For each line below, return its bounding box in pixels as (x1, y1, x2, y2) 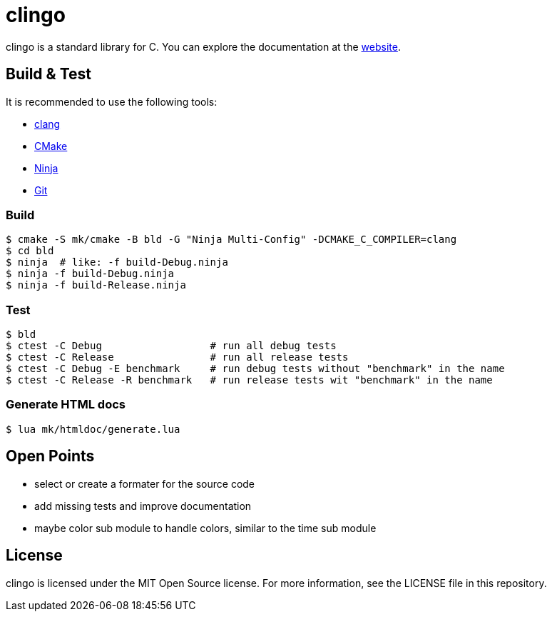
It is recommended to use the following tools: (6, 95, 218, 108)
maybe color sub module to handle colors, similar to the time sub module (34, 521, 377, 534)
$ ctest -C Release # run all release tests (6, 351, 349, 363)
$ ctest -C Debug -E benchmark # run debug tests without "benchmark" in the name (6, 363, 505, 375)
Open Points (6, 447, 95, 466)
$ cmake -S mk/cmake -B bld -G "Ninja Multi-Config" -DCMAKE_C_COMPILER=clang (6, 234, 457, 246)
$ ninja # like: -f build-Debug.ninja (6, 256, 228, 269)
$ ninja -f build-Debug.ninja (6, 268, 175, 280)
